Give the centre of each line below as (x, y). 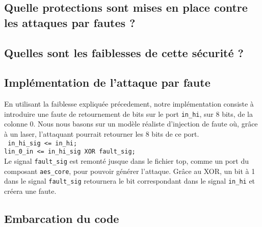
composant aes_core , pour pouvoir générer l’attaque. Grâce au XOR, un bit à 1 (130, 171)
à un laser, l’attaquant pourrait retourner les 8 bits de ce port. (102, 134)
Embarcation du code (62, 218)
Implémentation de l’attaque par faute (107, 82)
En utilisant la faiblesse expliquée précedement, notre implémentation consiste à (129, 104)
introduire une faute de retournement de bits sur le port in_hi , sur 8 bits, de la (128, 113)
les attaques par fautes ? (70, 22)
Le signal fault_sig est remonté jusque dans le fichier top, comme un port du (126, 160)
